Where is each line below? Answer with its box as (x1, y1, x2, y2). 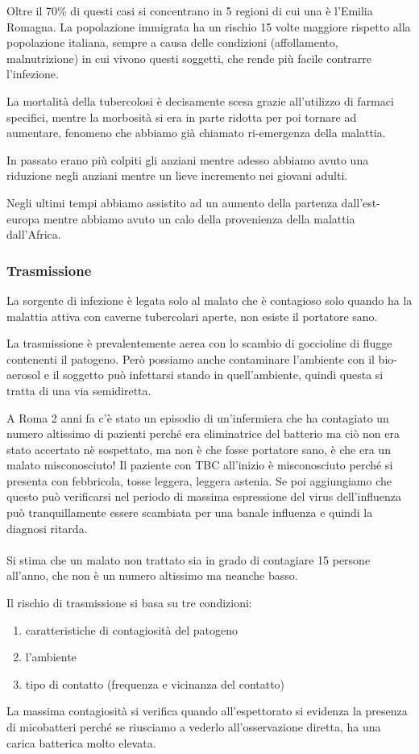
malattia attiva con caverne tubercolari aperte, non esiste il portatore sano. (6, 307, 378, 324)
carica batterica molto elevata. (6, 734, 156, 751)
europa (6, 210, 40, 227)
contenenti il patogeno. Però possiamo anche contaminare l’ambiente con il (6, 350, 375, 367)
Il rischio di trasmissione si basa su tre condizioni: (6, 594, 252, 611)
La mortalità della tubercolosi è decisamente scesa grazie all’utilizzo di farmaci (6, 92, 394, 109)
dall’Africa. (6, 226, 61, 243)
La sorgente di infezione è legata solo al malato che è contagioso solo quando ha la (6, 291, 413, 308)
